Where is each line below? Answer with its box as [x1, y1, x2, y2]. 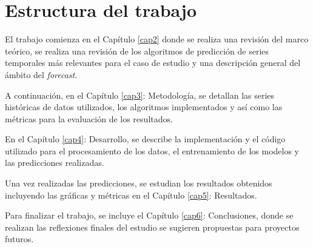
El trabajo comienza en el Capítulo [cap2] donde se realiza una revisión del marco [5, 33, 309, 45]
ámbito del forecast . [5, 68, 78, 81]
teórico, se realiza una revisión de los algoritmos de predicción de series [5, 44, 269, 57]
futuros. [5, 232, 34, 245]
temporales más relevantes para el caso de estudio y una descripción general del [5, 56, 301, 69]
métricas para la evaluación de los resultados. [5, 112, 173, 125]
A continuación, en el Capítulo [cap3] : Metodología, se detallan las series [5, 88, 275, 101]
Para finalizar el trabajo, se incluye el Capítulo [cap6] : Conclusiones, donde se [5, 209, 294, 222]
